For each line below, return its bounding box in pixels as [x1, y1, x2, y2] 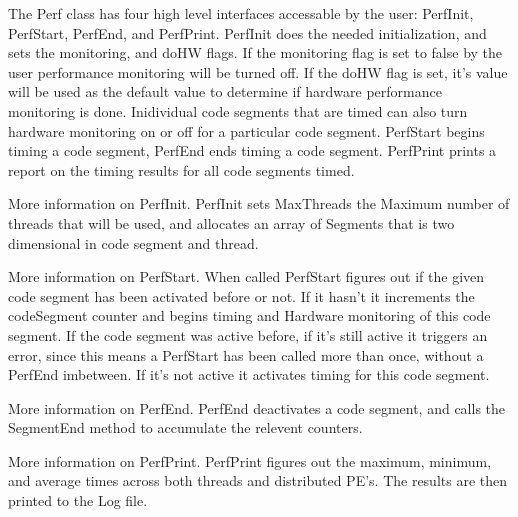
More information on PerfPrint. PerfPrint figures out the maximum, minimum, [8, 450, 492, 471]
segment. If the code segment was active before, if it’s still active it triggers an [8, 324, 488, 345]
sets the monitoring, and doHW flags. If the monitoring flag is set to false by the [8, 42, 503, 63]
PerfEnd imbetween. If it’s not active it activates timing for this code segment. [8, 364, 490, 385]
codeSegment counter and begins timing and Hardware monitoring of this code [8, 305, 491, 326]
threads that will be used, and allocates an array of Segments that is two [8, 212, 455, 233]
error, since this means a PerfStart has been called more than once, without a [8, 344, 484, 365]
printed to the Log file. [8, 490, 148, 511]
